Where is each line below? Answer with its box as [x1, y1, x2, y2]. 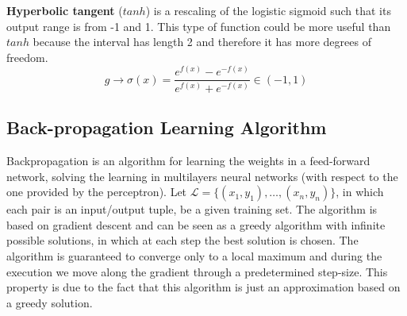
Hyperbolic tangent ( [6, 2, 123, 18]
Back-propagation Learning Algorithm [6, 115, 327, 140]
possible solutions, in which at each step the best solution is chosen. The [6, 232, 359, 249]
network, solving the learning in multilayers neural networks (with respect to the [6, 168, 398, 184]
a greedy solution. [6, 294, 93, 310]
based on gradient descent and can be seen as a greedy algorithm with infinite [6, 216, 386, 233]
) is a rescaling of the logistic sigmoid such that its [145, 2, 391, 18]
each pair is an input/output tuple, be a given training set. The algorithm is [6, 201, 378, 218]
